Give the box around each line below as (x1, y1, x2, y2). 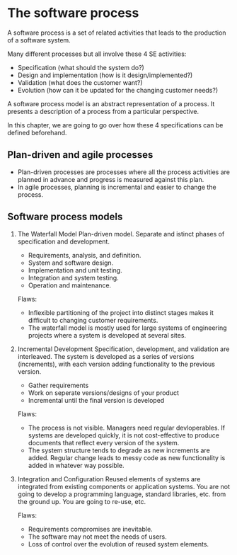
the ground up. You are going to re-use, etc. (17, 497, 146, 505)
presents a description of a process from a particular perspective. (7, 107, 200, 115)
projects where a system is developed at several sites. (28, 331, 186, 339)
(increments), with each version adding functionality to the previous (17, 360, 216, 368)
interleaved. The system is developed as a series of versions (17, 352, 195, 360)
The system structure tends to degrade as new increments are (28, 446, 210, 454)
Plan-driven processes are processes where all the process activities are (17, 168, 230, 176)
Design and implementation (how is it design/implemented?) (17, 71, 193, 79)
